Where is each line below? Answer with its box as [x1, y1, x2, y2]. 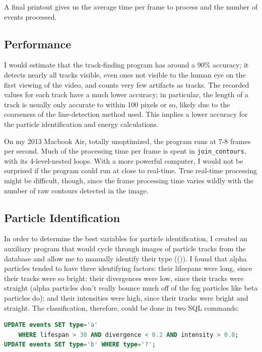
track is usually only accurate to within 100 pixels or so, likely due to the [4, 99, 230, 109]
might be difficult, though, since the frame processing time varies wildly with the [4, 175, 254, 185]
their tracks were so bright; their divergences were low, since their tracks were [4, 272, 244, 283]
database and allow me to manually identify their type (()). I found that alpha [4, 253, 247, 263]
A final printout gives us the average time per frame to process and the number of [4, 2, 257, 12]
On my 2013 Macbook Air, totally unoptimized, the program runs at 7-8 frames [4, 135, 251, 146]
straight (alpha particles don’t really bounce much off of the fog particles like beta [4, 283, 258, 293]
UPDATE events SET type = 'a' [4, 321, 98, 329]
